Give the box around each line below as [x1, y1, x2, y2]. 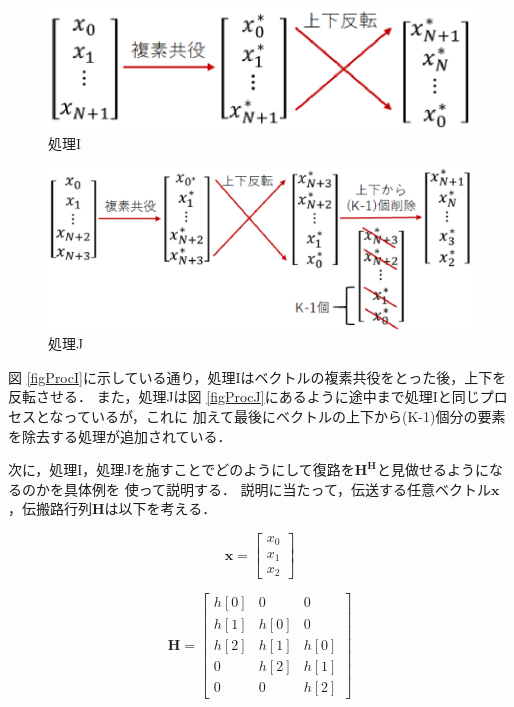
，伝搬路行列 [8, 498, 92, 519]
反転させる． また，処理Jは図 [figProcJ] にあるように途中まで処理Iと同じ [8, 386, 480, 407]
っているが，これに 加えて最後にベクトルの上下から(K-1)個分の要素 [63, 406, 506, 427]
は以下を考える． [104, 498, 217, 519]
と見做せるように [376, 459, 489, 480]
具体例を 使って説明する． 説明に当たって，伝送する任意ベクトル [63, 478, 491, 499]
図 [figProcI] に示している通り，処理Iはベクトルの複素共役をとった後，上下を [8, 366, 507, 387]
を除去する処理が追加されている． [8, 425, 232, 446]
